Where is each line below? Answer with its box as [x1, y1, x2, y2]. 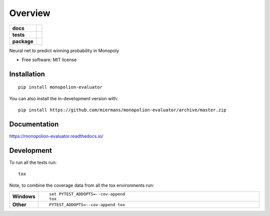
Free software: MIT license [21, 57, 77, 63]
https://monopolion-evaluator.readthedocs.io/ [9, 133, 103, 139]
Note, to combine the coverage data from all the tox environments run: [9, 182, 154, 188]
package [12, 38, 33, 45]
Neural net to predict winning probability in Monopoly [9, 48, 119, 54]
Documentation [9, 120, 59, 128]
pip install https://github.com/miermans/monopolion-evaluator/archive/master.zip [18, 107, 226, 113]
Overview [9, 8, 50, 19]
